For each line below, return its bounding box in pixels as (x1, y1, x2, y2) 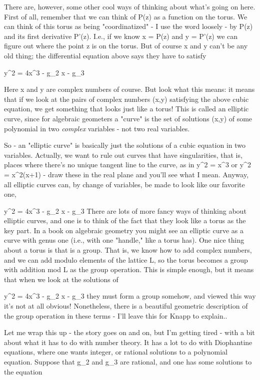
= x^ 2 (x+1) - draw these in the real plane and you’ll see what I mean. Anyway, (4, 169, 249, 179)
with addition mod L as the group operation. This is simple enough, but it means (4, 264, 254, 275)
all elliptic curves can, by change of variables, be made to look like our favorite (4, 179, 245, 189)
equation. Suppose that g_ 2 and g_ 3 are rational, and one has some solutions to (4, 357, 252, 367)
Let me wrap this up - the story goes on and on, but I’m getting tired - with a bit (4, 327, 255, 338)
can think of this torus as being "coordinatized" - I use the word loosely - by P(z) (4, 21, 253, 31)
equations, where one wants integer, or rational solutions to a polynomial (4, 347, 227, 357)
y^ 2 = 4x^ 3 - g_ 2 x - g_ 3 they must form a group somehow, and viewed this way (4, 291, 256, 301)
